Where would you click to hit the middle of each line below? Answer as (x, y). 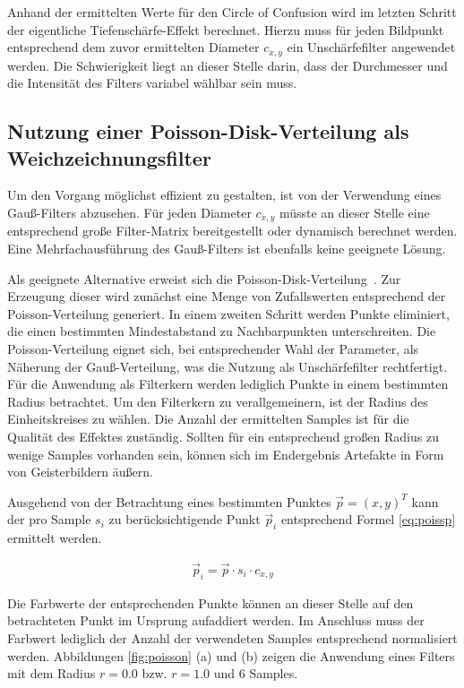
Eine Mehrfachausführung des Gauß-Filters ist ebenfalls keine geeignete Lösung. (227, 249)
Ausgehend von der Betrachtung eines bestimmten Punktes (169, 501)
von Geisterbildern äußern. (80, 472)
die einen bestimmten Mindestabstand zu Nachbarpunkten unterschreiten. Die (222, 331)
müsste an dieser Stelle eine (354, 213)
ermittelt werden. (55, 538)
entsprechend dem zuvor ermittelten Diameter (133, 47)
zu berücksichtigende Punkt (185, 519)
